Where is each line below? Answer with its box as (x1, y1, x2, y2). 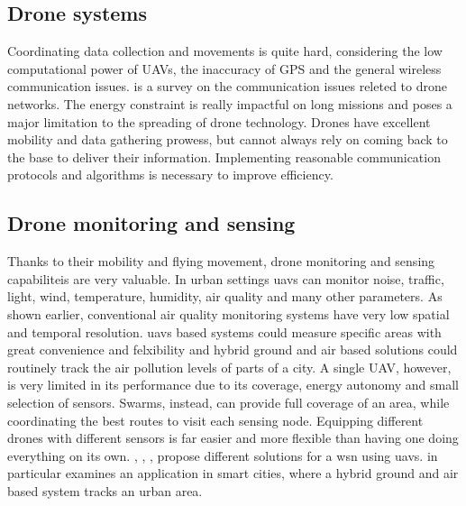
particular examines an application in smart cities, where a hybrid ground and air (7, 464, 459, 483)
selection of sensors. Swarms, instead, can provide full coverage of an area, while (7, 392, 450, 411)
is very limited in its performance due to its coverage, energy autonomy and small (7, 375, 459, 394)
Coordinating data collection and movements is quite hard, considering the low (7, 41, 443, 60)
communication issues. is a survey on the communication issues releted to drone (7, 77, 447, 96)
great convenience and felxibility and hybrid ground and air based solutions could (7, 340, 458, 359)
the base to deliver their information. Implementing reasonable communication (7, 147, 441, 166)
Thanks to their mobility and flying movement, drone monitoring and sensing (7, 252, 435, 271)
